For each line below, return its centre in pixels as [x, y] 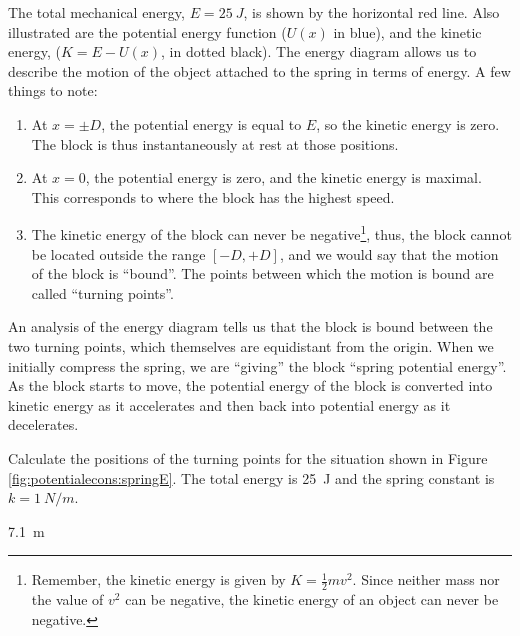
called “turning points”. [102, 292]
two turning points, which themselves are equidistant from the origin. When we [251, 345]
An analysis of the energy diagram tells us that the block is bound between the [250, 326]
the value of [67, 599]
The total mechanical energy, [96, 12]
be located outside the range [118, 253]
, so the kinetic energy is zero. [408, 123]
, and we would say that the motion [389, 253]
